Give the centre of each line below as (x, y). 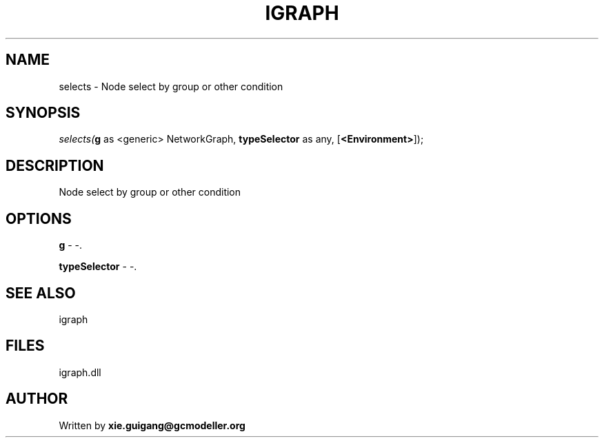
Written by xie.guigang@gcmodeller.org (152, 425)
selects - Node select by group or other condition (171, 86)
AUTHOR (37, 399)
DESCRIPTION (55, 165)
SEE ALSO (41, 293)
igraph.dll (80, 372)
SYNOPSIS (43, 113)
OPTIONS (39, 218)
